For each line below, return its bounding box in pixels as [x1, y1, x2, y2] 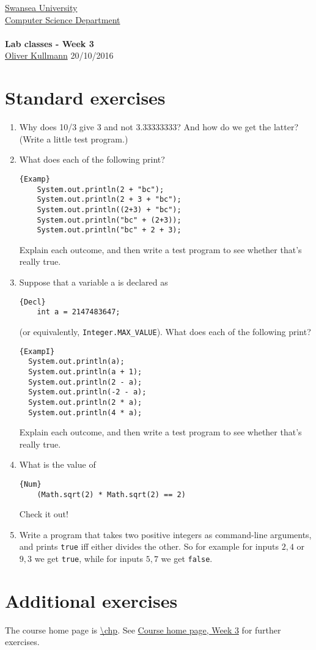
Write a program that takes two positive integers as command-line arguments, [19, 528, 312, 541]
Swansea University [5, 1, 78, 13]
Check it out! [19, 508, 68, 520]
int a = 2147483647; [37, 308, 120, 317]
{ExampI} [19, 347, 55, 356]
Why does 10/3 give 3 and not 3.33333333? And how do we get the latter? [19, 120, 299, 133]
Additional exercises [5, 588, 178, 613]
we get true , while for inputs [34, 552, 144, 565]
